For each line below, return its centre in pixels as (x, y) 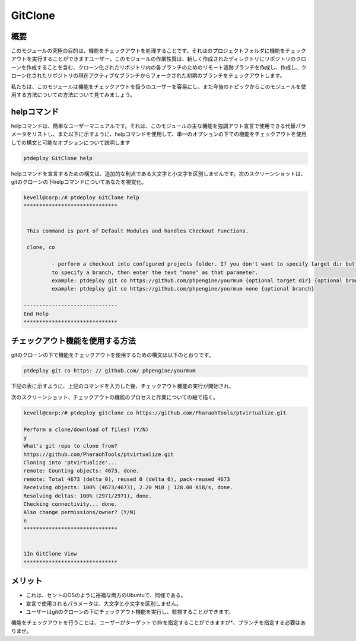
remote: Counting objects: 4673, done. (81, 471)
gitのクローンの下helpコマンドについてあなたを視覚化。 (79, 182)
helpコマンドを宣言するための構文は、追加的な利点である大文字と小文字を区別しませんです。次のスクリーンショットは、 (159, 173)
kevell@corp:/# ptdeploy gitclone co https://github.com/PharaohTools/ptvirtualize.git (155, 413)
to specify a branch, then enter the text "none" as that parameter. (155, 272)
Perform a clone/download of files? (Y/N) (86, 429)
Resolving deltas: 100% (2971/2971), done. (88, 496)
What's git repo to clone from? (71, 446)
